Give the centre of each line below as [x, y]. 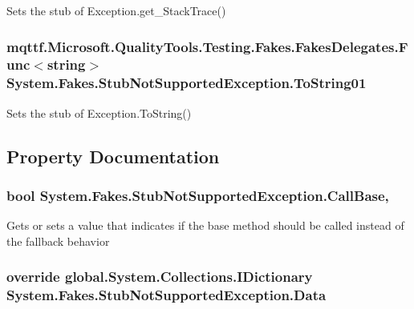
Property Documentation [113, 156]
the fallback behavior [58, 241]
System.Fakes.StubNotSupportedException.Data [166, 295]
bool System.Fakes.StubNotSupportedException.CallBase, [198, 195]
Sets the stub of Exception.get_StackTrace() [116, 10]
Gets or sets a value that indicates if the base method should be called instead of [205, 225]
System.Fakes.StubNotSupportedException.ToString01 [187, 83]
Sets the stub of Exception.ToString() [99, 112]
